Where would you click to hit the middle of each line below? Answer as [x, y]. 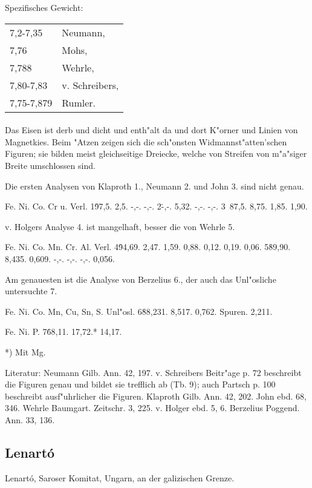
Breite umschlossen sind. [50, 165]
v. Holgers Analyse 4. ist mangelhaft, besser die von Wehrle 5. [120, 226]
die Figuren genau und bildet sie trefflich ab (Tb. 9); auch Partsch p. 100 [140, 384]
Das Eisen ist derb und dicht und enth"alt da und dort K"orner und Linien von [151, 130]
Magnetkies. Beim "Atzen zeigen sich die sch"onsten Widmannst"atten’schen [146, 141]
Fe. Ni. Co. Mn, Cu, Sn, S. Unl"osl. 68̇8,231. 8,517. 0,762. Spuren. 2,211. [139, 311]
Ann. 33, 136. [30, 419]
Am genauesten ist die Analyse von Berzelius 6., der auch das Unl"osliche [141, 279]
